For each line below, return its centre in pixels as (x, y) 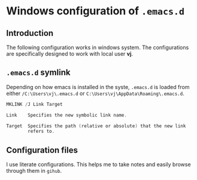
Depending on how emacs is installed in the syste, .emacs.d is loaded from (98, 87)
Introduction (30, 33)
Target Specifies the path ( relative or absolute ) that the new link (96, 126)
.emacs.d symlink (38, 73)
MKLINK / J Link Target (34, 104)
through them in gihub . (34, 171)
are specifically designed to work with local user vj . (70, 54)
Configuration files (42, 150)
